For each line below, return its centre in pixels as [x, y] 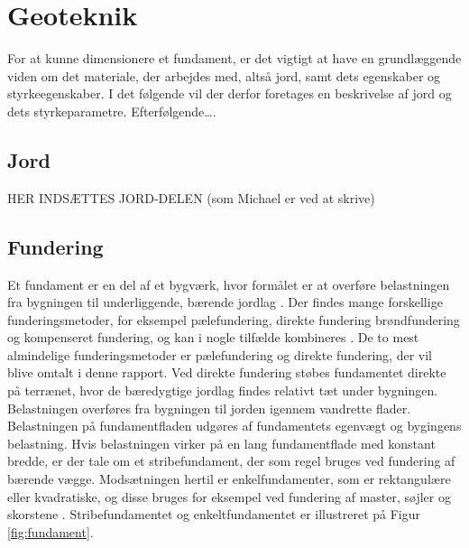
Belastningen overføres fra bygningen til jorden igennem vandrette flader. [209, 408]
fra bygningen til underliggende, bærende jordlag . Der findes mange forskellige [225, 302]
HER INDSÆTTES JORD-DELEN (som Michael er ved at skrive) [191, 197]
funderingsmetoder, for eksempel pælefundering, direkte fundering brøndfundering [234, 319]
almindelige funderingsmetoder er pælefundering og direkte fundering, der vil [220, 354]
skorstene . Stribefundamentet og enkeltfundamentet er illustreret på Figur [214, 514]
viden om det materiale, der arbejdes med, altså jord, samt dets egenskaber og [224, 75]
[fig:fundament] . [51, 531]
